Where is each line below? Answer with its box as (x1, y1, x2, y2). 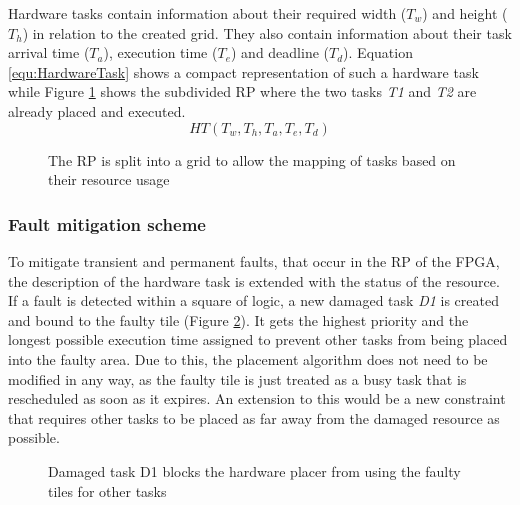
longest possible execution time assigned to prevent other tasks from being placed (8, 329, 508, 350)
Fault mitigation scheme (8, 211, 206, 236)
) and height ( (422, 3, 508, 23)
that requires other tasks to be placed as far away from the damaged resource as (8, 407, 500, 428)
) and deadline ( (231, 42, 330, 63)
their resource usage (48, 169, 170, 190)
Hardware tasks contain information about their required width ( (8, 3, 407, 23)
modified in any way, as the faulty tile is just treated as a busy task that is (8, 368, 467, 389)
